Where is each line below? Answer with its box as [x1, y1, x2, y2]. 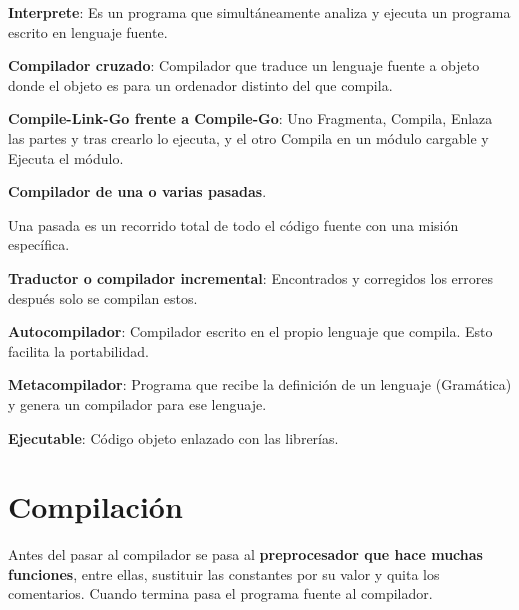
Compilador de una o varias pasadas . [8, 181, 267, 202]
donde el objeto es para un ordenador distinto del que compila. [8, 74, 393, 95]
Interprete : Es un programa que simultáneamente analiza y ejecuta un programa [8, 2, 511, 22]
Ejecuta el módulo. [8, 147, 124, 168]
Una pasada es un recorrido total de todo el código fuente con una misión [8, 214, 459, 235]
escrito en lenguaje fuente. [8, 21, 168, 42]
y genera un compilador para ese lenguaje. [8, 393, 267, 414]
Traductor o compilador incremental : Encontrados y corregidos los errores [8, 267, 494, 288]
